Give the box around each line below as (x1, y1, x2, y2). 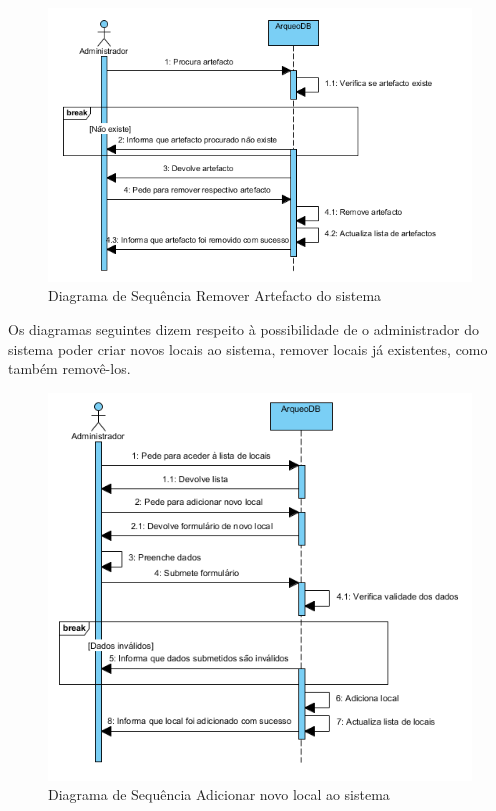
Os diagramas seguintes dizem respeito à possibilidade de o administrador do (8, 319, 479, 340)
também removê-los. (8, 358, 131, 379)
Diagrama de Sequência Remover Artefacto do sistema (48, 285, 382, 306)
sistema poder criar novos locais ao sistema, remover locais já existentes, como (8, 338, 488, 359)
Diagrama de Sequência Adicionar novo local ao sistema (48, 784, 390, 805)
